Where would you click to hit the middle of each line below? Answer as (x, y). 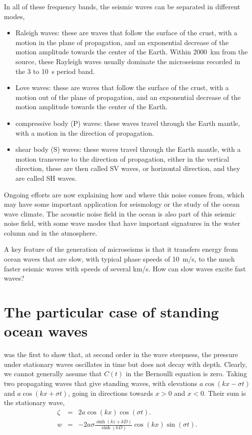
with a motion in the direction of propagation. (85, 133)
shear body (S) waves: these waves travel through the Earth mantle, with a (128, 149)
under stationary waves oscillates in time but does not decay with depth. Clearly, (126, 364)
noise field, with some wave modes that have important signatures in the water (122, 223)
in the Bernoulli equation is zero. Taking (186, 374)
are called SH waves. (46, 178)
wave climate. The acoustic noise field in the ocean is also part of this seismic (120, 213)
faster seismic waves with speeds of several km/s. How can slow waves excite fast (125, 268)
